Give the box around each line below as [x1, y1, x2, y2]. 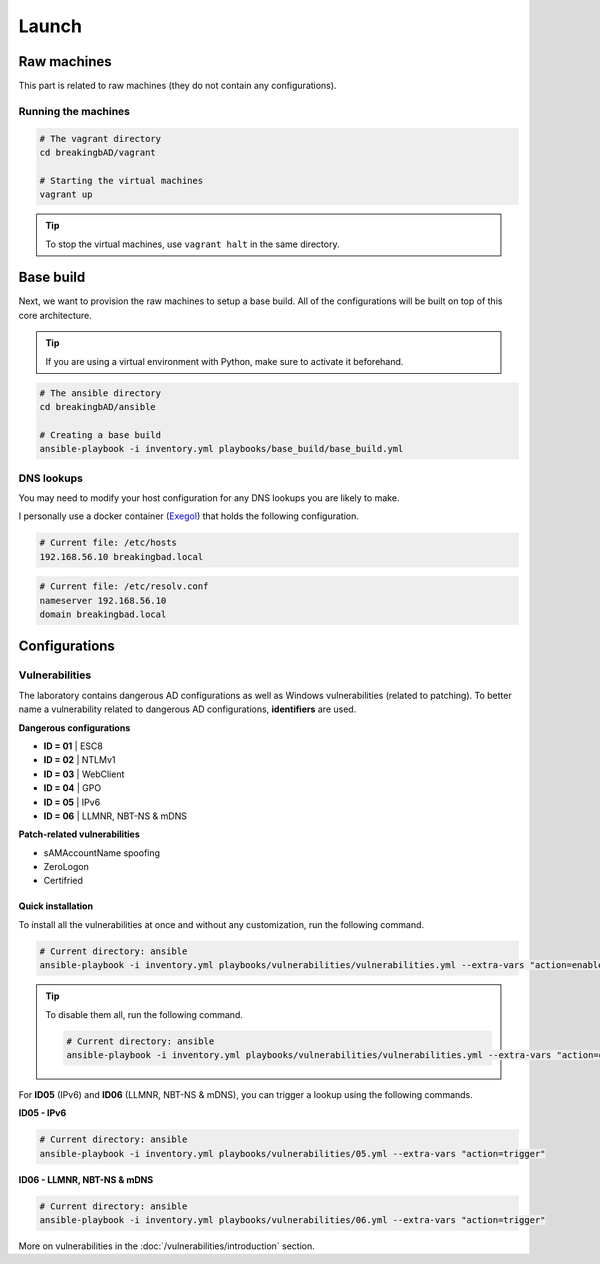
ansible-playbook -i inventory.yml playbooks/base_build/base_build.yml [39, 443, 404, 455]
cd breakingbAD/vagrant [39, 147, 157, 158]
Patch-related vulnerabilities [18, 828, 140, 840]
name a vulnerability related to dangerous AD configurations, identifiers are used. [18, 703, 357, 715]
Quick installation [18, 900, 94, 912]
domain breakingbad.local [39, 609, 167, 620]
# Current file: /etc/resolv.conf [39, 581, 209, 592]
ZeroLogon [43, 861, 89, 873]
